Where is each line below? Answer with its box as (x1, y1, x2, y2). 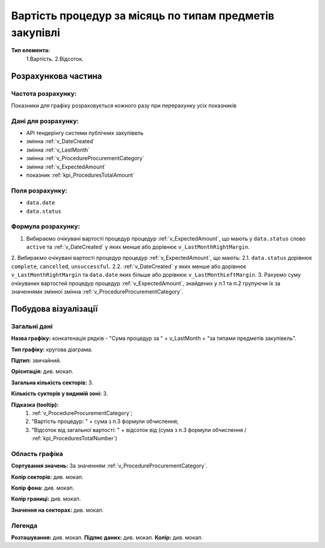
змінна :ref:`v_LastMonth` (26, 146, 90, 153)
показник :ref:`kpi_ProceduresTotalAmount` (26, 171, 135, 179)
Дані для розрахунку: (11, 117, 79, 125)
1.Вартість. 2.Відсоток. (26, 55, 84, 63)
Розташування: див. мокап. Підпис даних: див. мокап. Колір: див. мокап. (11, 534, 203, 541)
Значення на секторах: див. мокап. (11, 506, 104, 514)
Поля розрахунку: (11, 186, 67, 195)
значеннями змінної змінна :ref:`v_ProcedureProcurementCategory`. (11, 288, 184, 295)
